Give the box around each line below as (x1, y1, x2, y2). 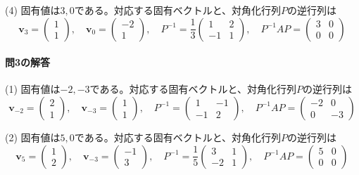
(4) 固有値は (5, 3, 61, 17)
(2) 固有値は (5, 129, 61, 144)
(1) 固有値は (5, 82, 61, 96)
